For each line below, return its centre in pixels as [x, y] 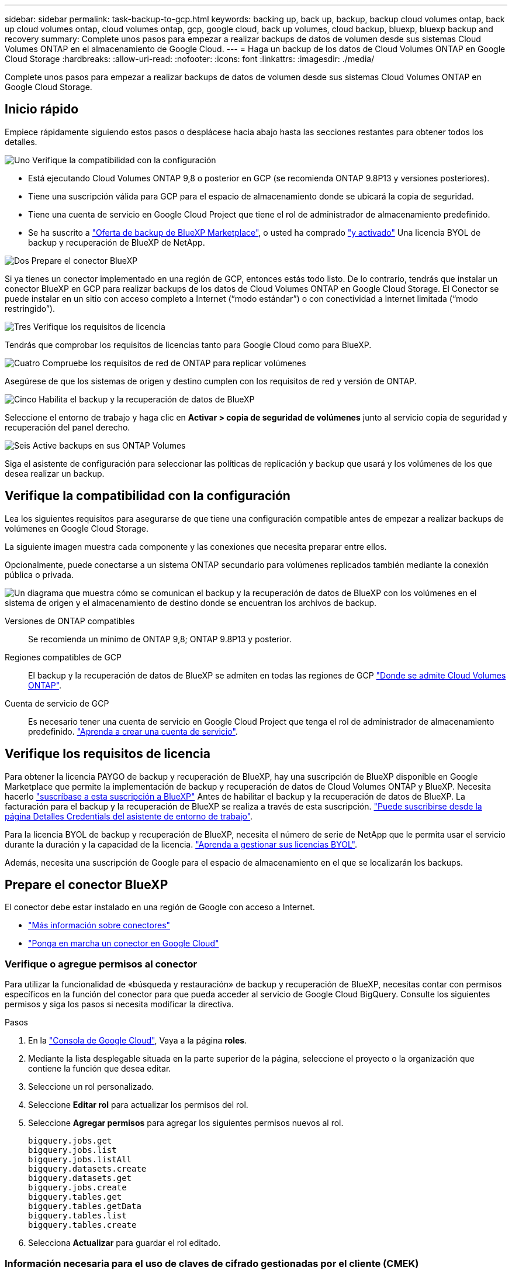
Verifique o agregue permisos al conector [101, 964]
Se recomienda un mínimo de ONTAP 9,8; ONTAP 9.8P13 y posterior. [160, 639]
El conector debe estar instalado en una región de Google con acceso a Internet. [160, 907]
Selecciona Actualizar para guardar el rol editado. [124, 1243]
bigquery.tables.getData [85, 1206]
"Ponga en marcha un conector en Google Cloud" [124, 944]
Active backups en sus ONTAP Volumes [109, 445]
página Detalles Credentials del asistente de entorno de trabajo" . [129, 816]
